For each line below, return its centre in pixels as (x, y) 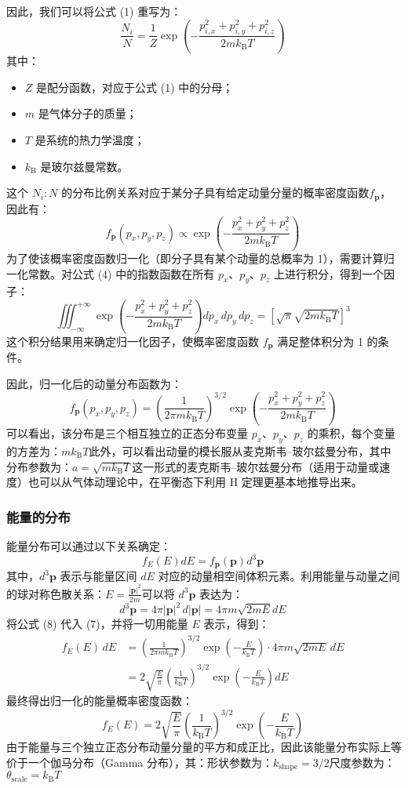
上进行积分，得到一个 (329, 273)
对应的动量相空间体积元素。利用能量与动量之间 (279, 576)
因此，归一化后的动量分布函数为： (94, 383)
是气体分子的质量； (87, 113)
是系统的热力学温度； (90, 140)
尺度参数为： (362, 762)
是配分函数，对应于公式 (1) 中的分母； (135, 87)
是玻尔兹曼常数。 (84, 166)
